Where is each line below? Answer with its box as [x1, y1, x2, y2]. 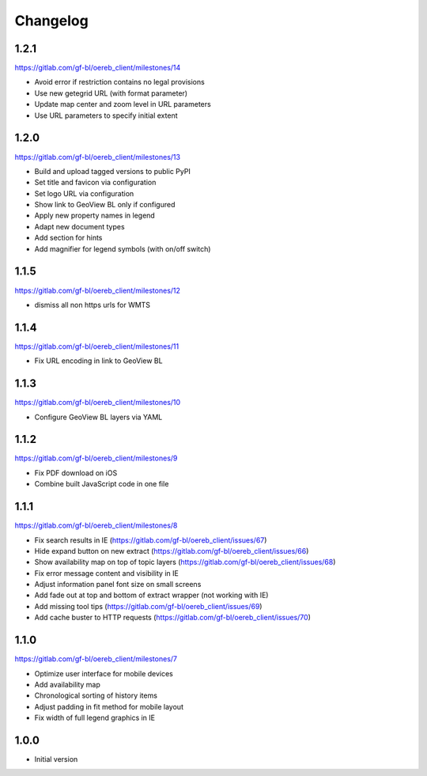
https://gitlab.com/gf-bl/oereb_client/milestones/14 [14, 63, 181, 73]
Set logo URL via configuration [34, 188, 134, 198]
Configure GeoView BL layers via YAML [34, 412, 163, 422]
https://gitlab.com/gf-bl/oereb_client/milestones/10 [14, 398, 181, 407]
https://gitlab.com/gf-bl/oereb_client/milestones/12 [14, 286, 181, 295]
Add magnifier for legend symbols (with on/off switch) [34, 244, 211, 253]
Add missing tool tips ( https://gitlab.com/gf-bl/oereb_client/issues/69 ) [34, 601, 263, 611]
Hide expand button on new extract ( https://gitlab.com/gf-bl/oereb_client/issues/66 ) [34, 546, 309, 555]
